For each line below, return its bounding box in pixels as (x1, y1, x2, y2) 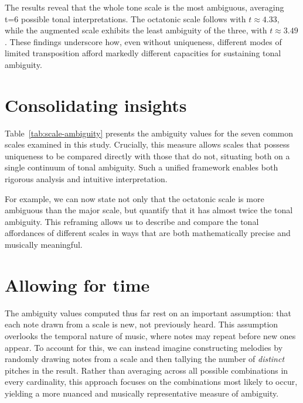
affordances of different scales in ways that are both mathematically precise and (5, 227, 291, 239)
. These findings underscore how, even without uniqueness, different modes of (5, 35, 282, 47)
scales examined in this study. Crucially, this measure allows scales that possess (5, 138, 290, 151)
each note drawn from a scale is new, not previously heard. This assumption (5, 318, 278, 330)
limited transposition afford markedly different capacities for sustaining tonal (5, 47, 281, 59)
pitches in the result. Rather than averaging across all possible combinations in (5, 364, 288, 376)
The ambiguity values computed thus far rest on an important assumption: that (5, 306, 291, 319)
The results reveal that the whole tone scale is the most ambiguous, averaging (5, 1, 284, 13)
